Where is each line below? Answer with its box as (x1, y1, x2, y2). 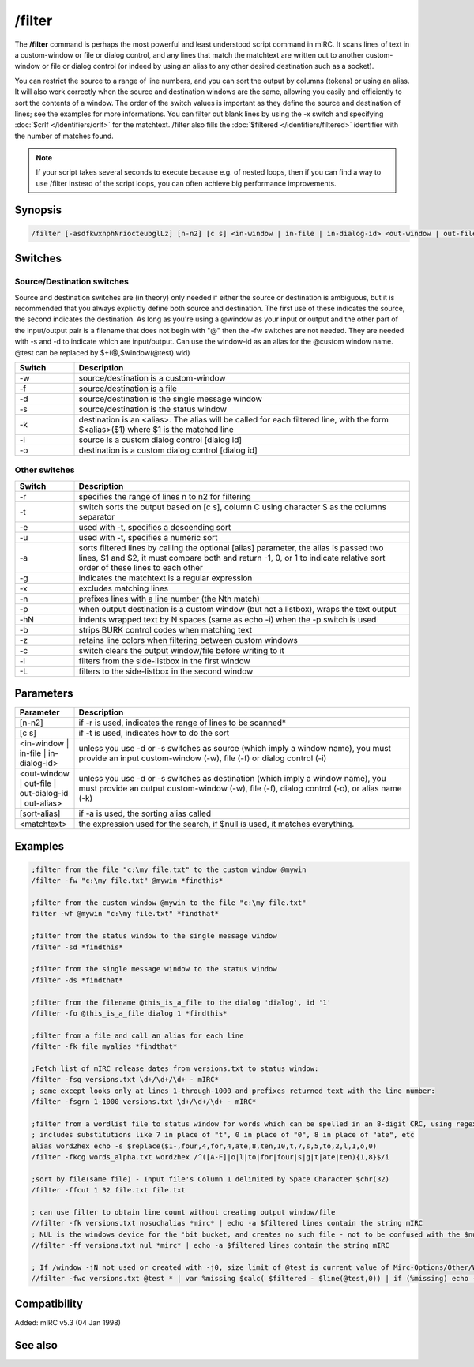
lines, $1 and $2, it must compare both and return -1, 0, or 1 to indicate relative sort (78, 552, 386, 563)
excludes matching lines (78, 583, 169, 594)
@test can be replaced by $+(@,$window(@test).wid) (14, 347, 190, 357)
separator (78, 511, 115, 522)
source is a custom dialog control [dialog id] (78, 434, 243, 445)
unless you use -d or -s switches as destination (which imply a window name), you (78, 773, 386, 784)
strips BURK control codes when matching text (78, 624, 253, 635)
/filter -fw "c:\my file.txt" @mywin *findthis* (31, 877, 224, 885)
